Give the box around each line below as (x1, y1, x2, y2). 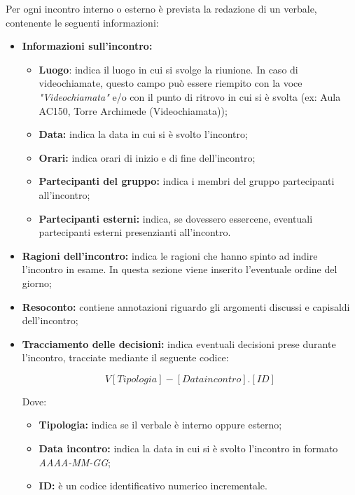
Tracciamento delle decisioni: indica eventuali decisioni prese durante (22, 336, 336, 351)
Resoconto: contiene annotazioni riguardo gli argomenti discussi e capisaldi (22, 299, 350, 314)
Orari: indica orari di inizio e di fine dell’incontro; (39, 150, 256, 165)
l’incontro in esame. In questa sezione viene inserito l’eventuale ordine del (22, 262, 337, 277)
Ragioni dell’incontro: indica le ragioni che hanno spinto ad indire (22, 248, 318, 263)
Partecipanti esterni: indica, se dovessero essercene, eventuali (39, 211, 313, 225)
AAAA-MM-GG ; (39, 454, 111, 469)
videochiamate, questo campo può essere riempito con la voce (39, 76, 302, 90)
